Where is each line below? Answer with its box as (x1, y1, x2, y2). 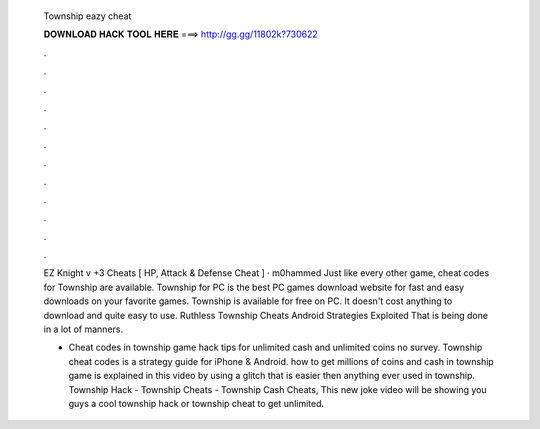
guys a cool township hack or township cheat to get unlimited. (68, 397, 325, 409)
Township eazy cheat (43, 10, 132, 22)
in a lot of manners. (43, 323, 124, 335)
